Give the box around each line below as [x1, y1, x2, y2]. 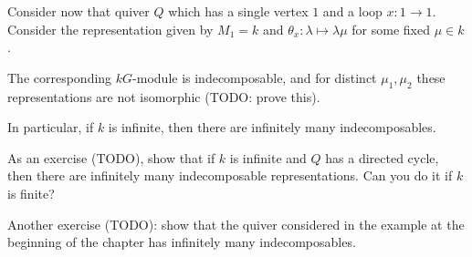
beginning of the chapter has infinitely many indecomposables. [7, 232, 356, 252]
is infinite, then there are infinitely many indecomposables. [108, 118, 436, 137]
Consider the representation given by [7, 19, 214, 38]
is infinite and [229, 148, 307, 167]
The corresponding [7, 67, 112, 87]
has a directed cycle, [325, 148, 439, 167]
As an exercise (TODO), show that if [7, 148, 215, 167]
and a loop [322, 2, 383, 20]
